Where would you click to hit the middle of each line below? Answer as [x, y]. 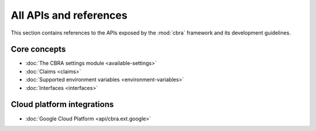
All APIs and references [69, 15]
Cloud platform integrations [62, 104]
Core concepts [38, 49]
